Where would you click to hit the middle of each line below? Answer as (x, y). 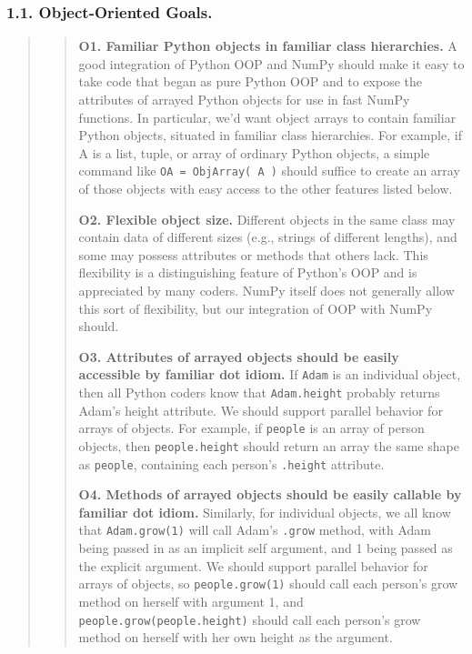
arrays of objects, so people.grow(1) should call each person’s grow (268, 584)
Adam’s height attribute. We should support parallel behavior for (261, 410)
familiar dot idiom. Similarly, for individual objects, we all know (265, 512)
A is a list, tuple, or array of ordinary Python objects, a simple (254, 152)
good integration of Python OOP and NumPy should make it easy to (271, 63)
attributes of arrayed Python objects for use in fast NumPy (244, 99)
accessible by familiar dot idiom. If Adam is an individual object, (270, 374)
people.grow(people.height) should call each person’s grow (250, 619)
